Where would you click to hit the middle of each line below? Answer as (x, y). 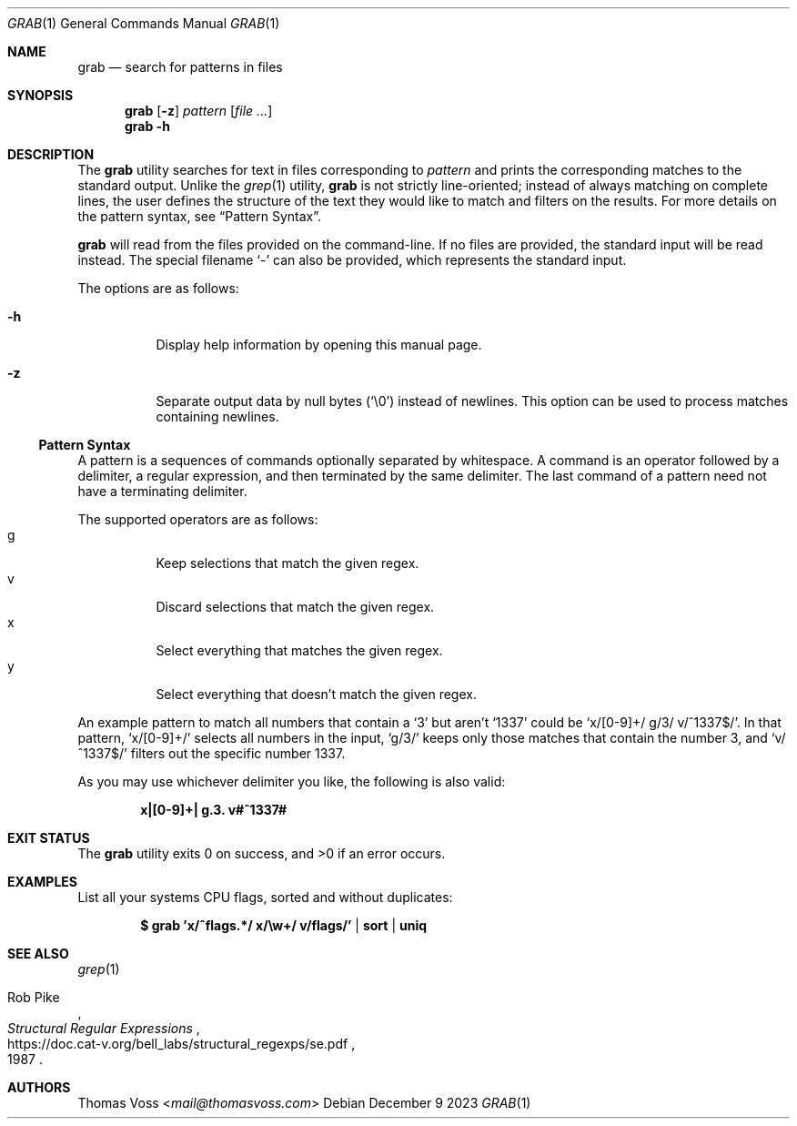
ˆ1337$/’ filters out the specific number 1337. (212, 753)
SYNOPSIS (40, 95)
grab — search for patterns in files (180, 67)
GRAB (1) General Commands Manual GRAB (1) (144, 23)
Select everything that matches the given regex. (299, 650)
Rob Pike (34, 997)
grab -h (147, 126)
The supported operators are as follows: (198, 519)
